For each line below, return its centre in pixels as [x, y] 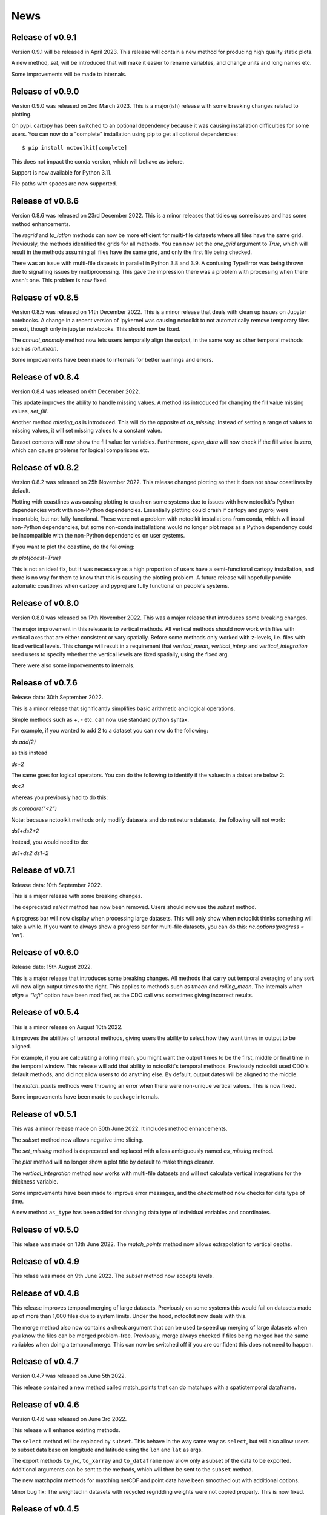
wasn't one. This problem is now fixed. [60, 280]
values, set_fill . [30, 411]
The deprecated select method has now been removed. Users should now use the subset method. [134, 907]
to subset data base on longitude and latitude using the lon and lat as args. [107, 1450]
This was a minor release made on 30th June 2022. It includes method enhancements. [119, 1129]
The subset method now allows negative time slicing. [77, 1140]
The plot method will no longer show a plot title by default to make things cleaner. [113, 1162]
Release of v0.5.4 [45, 1012]
